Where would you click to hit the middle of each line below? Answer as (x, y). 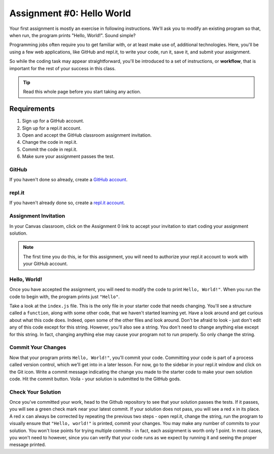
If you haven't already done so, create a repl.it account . (67, 203)
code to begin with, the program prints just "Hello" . (65, 297)
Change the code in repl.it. (50, 142)
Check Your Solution (35, 392)
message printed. (28, 445)
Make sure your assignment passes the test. (68, 156)
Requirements (32, 109)
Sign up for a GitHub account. (53, 121)
